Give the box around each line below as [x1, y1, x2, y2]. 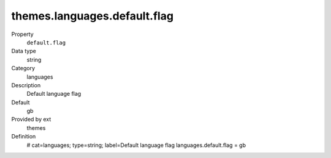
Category [11, 65, 36, 72]
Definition [11, 133, 36, 140]
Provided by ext [11, 116, 51, 123]
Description [11, 81, 41, 88]
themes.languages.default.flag [11, 9, 174, 23]
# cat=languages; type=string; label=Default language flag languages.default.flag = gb [26, 141, 246, 149]
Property [11, 31, 34, 38]
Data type [11, 48, 36, 55]
